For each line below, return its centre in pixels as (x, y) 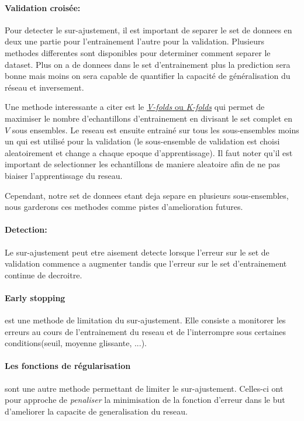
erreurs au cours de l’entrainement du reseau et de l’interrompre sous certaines (146, 331)
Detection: (26, 230)
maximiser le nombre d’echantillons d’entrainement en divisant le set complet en (148, 118)
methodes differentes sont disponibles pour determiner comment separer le (138, 52)
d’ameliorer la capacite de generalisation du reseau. (96, 411)
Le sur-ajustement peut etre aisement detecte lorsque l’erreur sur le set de (137, 252)
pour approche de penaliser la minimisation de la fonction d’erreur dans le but (145, 400)
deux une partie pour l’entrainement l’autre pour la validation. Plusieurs (134, 41)
